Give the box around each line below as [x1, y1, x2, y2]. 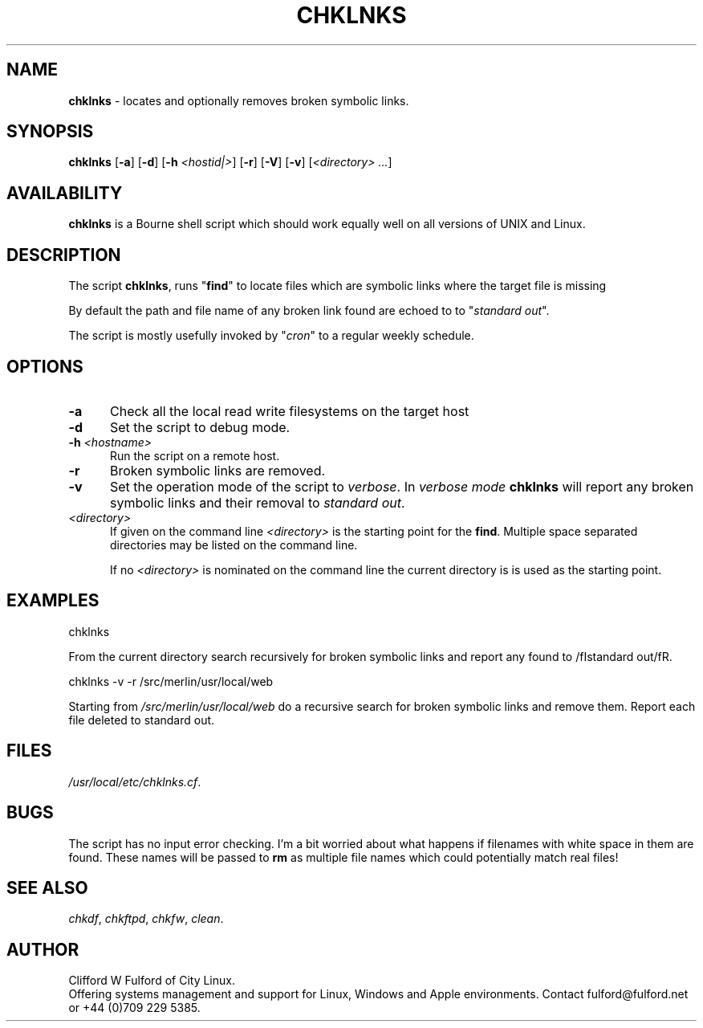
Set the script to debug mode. [109, 418, 291, 435]
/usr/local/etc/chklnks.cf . [68, 774, 201, 789]
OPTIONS [6, 356, 83, 377]
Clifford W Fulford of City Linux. [68, 973, 235, 988]
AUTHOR [6, 939, 79, 960]
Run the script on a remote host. [110, 448, 280, 463]
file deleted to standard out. [68, 712, 215, 727]
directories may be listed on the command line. [110, 537, 358, 552]
